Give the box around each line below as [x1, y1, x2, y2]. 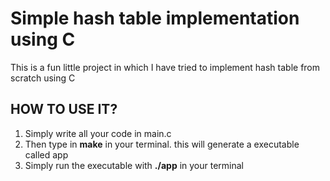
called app [24, 148, 69, 161]
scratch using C [10, 72, 76, 84]
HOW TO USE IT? [10, 101, 118, 118]
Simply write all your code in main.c [24, 127, 172, 139]
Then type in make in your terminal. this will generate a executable [24, 138, 300, 150]
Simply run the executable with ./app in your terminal [24, 159, 245, 171]
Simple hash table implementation [10, 7, 300, 30]
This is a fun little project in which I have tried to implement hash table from [10, 61, 321, 73]
